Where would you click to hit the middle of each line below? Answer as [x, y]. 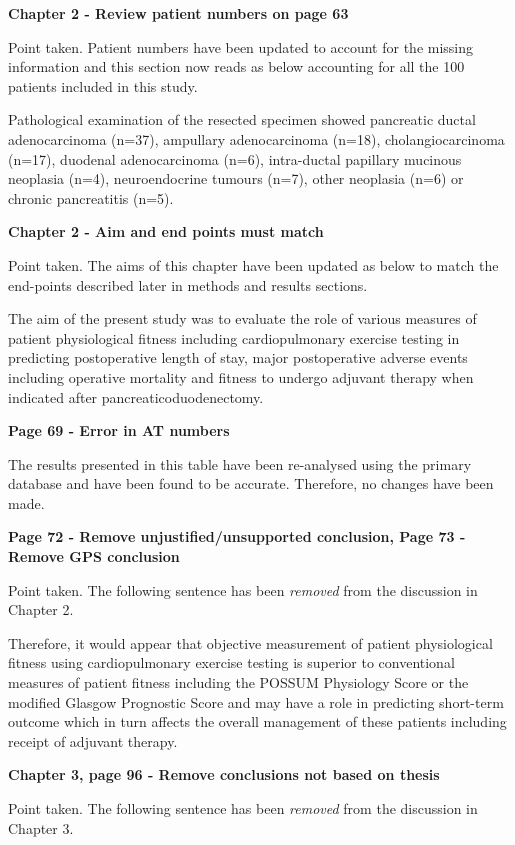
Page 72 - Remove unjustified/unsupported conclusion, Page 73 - [237, 536]
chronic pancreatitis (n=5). [91, 197]
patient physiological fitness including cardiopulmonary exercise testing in [234, 337]
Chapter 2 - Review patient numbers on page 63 [178, 13]
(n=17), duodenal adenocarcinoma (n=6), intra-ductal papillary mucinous [235, 158]
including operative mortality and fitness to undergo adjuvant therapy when [241, 376]
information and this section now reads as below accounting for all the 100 [236, 66]
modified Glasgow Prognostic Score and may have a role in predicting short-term [256, 701]
